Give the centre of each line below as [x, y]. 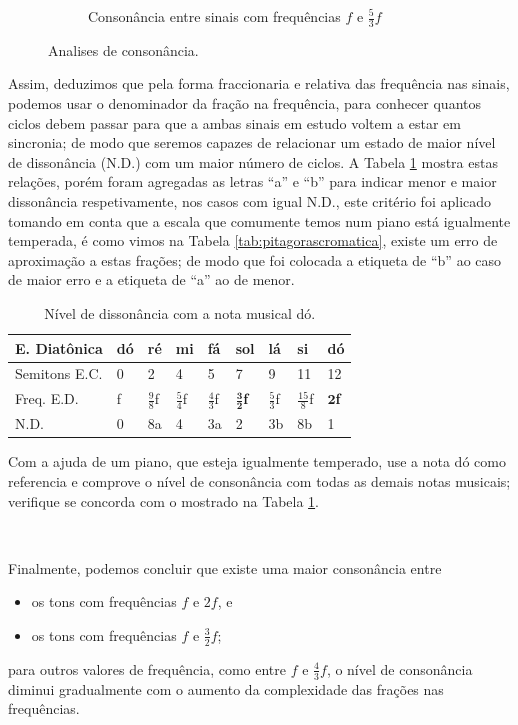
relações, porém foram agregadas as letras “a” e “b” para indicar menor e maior [252, 181]
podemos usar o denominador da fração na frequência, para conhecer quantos [244, 103]
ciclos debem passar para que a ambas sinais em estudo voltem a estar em [234, 122]
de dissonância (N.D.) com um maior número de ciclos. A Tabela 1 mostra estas [253, 161]
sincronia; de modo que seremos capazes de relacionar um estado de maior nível [252, 142]
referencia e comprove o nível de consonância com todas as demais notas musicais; [259, 481]
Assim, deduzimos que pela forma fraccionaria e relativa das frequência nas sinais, [259, 83]
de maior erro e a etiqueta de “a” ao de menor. [151, 279]
